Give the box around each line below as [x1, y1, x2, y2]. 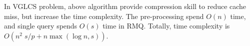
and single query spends [4, 20, 77, 31]
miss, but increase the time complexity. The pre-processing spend [4, 10, 204, 21]
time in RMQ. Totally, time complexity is [102, 20, 230, 31]
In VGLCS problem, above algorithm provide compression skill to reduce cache [4, 1, 246, 11]
